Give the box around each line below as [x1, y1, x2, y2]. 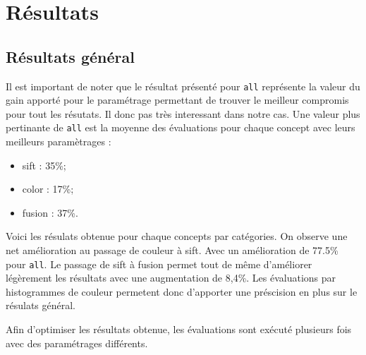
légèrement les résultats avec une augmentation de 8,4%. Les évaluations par [6, 270, 336, 285]
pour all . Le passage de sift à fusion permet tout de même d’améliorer [6, 256, 312, 271]
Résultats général [6, 45, 135, 67]
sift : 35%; [22, 157, 66, 172]
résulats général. [6, 298, 76, 313]
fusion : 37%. [22, 205, 78, 219]
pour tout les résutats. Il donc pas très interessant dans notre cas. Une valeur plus [6, 106, 360, 121]
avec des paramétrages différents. [6, 335, 148, 350]
